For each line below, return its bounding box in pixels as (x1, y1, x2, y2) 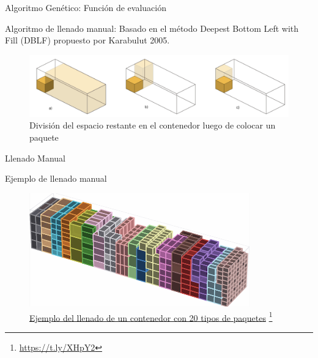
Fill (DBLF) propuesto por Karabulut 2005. (5, 34, 170, 47)
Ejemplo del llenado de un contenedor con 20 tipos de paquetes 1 (29, 309, 273, 324)
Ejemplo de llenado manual (5, 172, 107, 185)
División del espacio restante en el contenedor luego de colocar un (29, 119, 276, 132)
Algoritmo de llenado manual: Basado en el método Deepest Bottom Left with (5, 21, 299, 34)
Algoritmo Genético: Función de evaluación (5, 1, 167, 13)
